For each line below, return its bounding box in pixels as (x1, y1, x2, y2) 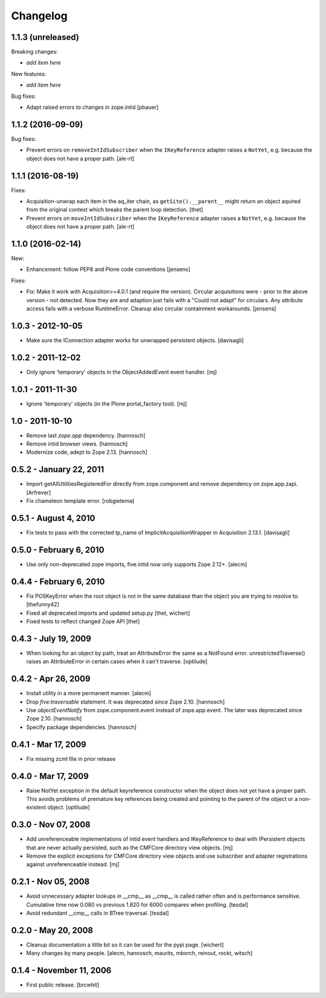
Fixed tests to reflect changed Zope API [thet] (26, 618, 140, 625)
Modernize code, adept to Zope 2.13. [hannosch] (26, 449, 148, 456)
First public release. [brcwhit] (26, 981, 100, 988)
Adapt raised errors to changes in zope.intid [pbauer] (26, 103, 159, 111)
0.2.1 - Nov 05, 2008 (11, 876, 90, 887)
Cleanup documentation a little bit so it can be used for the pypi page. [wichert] (26, 941, 224, 948)
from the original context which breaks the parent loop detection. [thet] (26, 206, 203, 213)
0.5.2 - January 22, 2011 (11, 464, 104, 475)
